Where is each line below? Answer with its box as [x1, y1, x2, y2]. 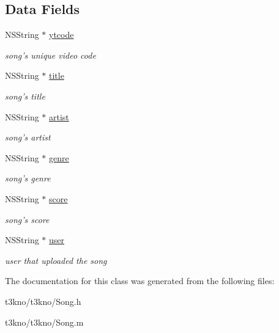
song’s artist [5, 131, 51, 144]
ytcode [49, 28, 74, 41]
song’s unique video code [5, 48, 96, 61]
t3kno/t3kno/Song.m [5, 315, 84, 328]
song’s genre [5, 172, 51, 185]
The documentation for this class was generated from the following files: [5, 274, 275, 287]
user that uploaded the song [5, 254, 107, 266]
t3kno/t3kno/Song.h [5, 295, 81, 307]
